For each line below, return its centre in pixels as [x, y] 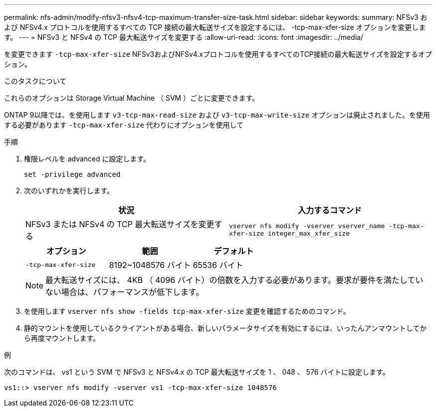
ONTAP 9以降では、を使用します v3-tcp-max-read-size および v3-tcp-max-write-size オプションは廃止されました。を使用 [217, 115]
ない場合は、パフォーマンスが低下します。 [125, 292]
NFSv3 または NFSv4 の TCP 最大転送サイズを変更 [120, 224]
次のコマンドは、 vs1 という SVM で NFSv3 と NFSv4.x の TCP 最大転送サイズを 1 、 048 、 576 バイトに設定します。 [197, 372]
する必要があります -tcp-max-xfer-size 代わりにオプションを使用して [124, 125]
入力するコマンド [330, 210]
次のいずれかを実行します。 [69, 191]
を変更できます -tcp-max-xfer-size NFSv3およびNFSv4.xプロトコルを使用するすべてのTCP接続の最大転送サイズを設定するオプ [218, 54]
